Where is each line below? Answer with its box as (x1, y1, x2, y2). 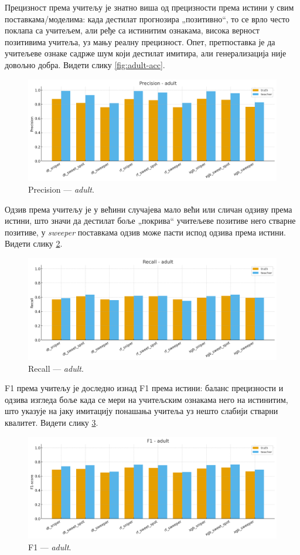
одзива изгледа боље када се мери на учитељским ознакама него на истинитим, (5, 393, 288, 405)
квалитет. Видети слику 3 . (5, 416, 98, 428)
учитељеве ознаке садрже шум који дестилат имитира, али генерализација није (5, 47, 287, 59)
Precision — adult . (28, 183, 94, 196)
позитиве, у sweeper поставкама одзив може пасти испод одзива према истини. (5, 226, 286, 238)
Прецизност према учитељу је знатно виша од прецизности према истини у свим (5, 1, 294, 13)
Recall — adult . (28, 362, 84, 374)
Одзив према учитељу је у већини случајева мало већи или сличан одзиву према (5, 203, 292, 215)
